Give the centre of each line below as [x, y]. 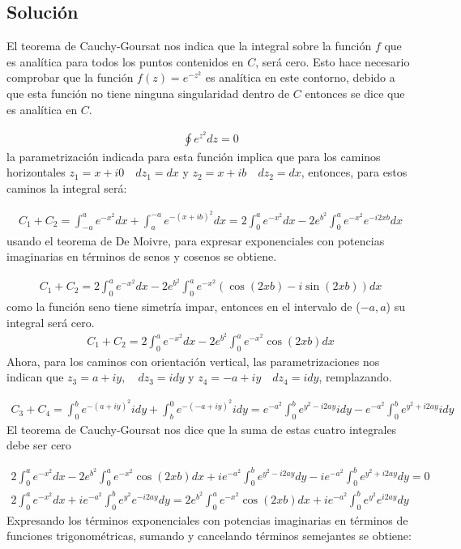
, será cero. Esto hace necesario [333, 61]
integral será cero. [51, 322]
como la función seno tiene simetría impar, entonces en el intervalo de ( [184, 306]
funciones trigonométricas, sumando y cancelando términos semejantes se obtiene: [209, 536]
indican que [35, 377]
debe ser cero [39, 445]
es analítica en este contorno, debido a [300, 77]
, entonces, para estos [354, 172]
